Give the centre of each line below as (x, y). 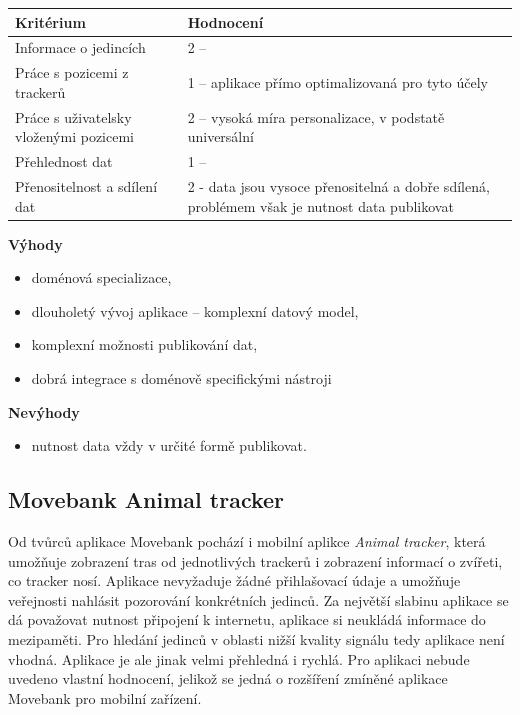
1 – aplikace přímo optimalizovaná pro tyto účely (337, 81)
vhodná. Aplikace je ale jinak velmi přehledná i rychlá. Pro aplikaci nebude (239, 658)
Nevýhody (44, 411)
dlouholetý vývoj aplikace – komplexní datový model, (195, 310)
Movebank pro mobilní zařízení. (105, 697)
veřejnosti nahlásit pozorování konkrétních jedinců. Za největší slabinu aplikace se (258, 599)
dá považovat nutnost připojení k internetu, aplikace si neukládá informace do (247, 619)
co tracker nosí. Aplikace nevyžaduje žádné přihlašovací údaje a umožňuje (234, 580)
